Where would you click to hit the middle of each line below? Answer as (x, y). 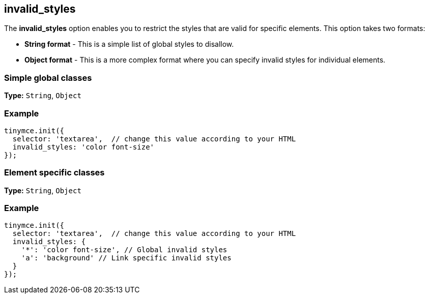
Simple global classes (48, 78)
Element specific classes (54, 173)
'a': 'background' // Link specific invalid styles (126, 258)
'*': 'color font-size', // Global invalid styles (124, 250)
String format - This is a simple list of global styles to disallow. (129, 44)
